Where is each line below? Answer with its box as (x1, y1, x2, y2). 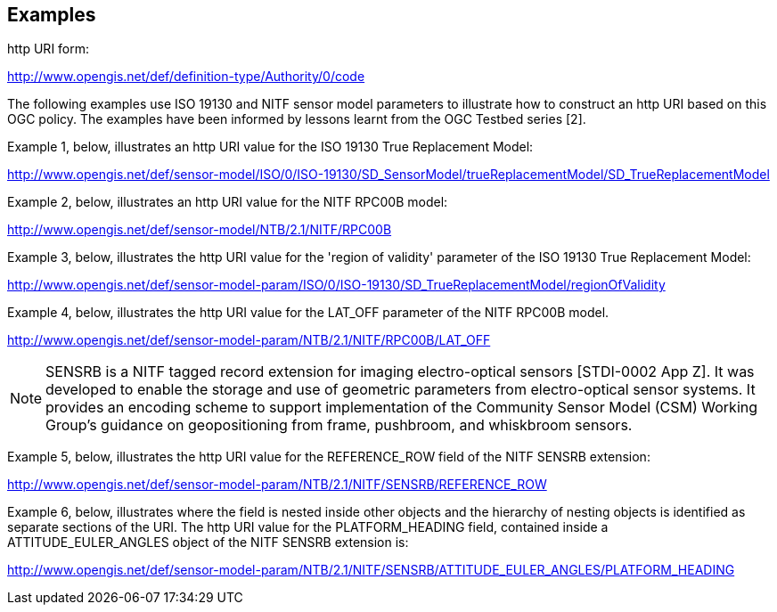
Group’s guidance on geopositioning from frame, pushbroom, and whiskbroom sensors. (45, 416, 633, 435)
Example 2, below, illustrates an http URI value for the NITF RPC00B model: (7, 194, 448, 210)
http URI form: (7, 41, 90, 57)
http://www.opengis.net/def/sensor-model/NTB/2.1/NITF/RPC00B (7, 222, 392, 238)
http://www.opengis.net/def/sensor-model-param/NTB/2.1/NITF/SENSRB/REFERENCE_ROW (7, 477, 547, 493)
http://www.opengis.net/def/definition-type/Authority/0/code (7, 69, 365, 85)
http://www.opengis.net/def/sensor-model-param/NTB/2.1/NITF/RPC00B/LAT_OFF (7, 332, 491, 348)
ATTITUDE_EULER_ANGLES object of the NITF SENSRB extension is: (7, 534, 409, 551)
